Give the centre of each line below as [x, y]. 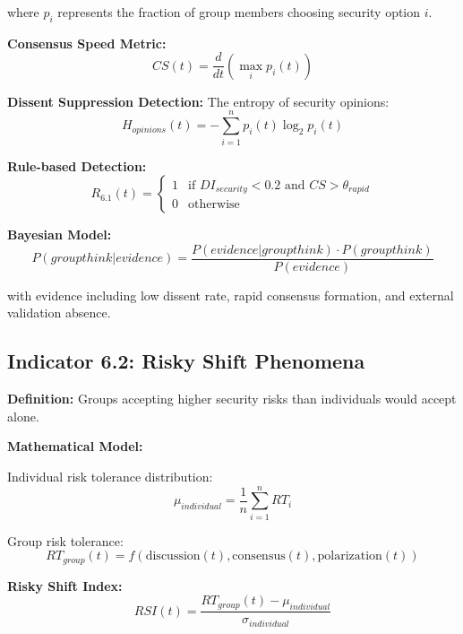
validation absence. [59, 313]
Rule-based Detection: [77, 165]
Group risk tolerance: [65, 540]
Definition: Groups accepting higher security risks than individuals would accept [232, 399]
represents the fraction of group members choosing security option [239, 12]
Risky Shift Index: [65, 585]
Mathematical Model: [75, 446]
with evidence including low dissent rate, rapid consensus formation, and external [231, 295]
